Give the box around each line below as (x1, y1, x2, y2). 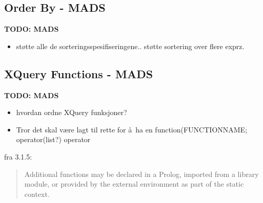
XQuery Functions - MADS (4, 65, 153, 81)
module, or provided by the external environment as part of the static (24, 178, 244, 189)
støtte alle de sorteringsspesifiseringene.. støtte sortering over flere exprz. (16, 40, 245, 51)
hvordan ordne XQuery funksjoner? (16, 107, 127, 118)
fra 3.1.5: (4, 151, 32, 162)
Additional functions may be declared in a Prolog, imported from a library (24, 168, 259, 179)
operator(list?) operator (16, 134, 91, 145)
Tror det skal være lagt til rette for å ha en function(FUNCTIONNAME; (16, 124, 248, 134)
